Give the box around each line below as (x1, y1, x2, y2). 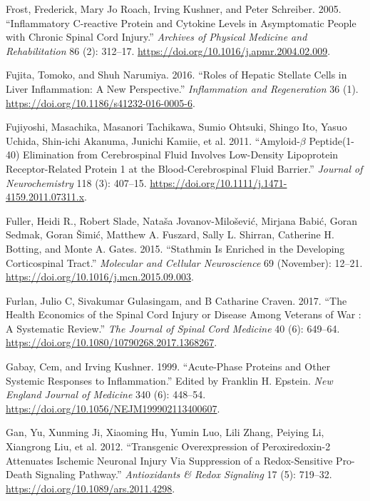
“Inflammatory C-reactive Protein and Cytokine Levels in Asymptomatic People (6, 15, 356, 30)
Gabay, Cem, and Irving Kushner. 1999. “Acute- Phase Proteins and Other (6, 359, 331, 374)
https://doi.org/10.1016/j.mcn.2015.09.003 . (6, 269, 194, 284)
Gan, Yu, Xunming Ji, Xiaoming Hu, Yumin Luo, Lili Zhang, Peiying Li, (6, 425, 324, 440)
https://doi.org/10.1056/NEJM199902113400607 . (6, 400, 220, 415)
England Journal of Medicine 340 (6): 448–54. (6, 387, 206, 402)
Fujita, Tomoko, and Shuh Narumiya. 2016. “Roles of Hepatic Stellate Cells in (6, 67, 347, 82)
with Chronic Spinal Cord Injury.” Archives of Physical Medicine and (6, 29, 307, 44)
